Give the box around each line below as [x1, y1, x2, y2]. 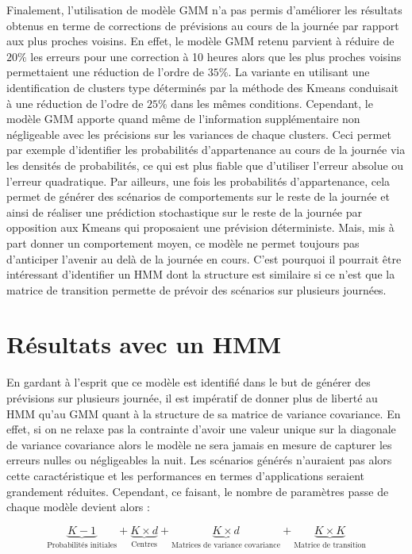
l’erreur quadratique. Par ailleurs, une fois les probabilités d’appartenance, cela [6, 172, 391, 189]
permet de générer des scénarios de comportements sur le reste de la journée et [6, 188, 390, 205]
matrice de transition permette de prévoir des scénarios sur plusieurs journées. [6, 281, 387, 298]
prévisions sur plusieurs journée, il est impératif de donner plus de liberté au [6, 390, 378, 406]
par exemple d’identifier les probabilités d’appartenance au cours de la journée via [6, 141, 406, 158]
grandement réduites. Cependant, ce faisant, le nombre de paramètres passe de [6, 483, 389, 499]
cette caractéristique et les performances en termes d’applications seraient [6, 467, 364, 483]
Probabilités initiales [47, 541, 117, 549]
